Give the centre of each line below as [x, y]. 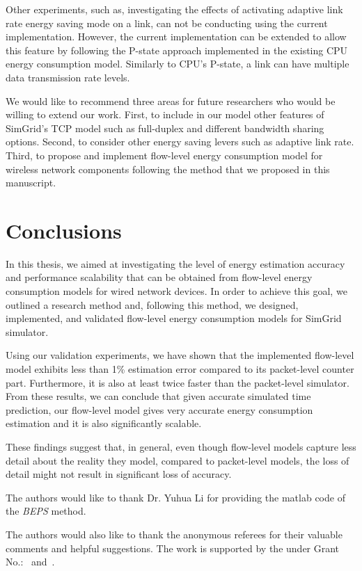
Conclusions [64, 230]
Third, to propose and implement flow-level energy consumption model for [164, 155]
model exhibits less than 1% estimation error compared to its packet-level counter [180, 369]
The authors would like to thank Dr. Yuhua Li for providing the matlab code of [175, 497]
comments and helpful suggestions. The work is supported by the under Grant [173, 548]
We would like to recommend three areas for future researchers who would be [171, 100]
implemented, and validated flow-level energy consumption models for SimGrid [174, 318]
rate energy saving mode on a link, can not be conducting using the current [167, 23]
